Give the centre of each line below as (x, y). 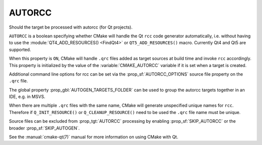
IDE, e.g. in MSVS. (27, 97)
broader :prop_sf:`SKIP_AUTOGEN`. (44, 128)
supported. (20, 49)
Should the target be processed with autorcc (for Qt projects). (71, 27)
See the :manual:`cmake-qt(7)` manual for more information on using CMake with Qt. (94, 137)
